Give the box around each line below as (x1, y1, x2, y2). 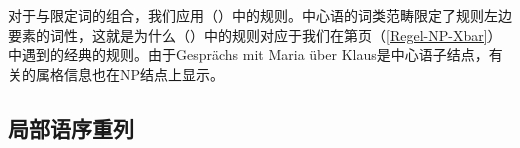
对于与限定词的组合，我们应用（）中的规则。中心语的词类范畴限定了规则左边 (8, 5, 512, 25)
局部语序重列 (8, 112, 134, 143)
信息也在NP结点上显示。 (63, 63, 225, 84)
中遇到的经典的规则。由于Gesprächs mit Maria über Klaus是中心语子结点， (8, 44, 489, 65)
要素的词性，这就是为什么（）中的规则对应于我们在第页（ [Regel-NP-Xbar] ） (8, 24, 502, 45)
